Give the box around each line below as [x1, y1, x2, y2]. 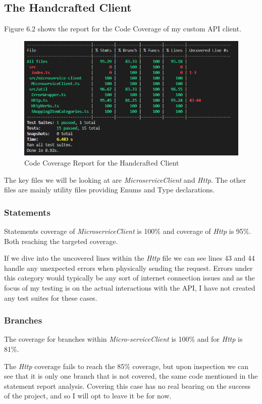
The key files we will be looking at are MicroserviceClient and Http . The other [4, 174, 246, 185]
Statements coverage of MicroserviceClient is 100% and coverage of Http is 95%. [4, 225, 251, 236]
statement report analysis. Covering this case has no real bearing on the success [4, 380, 251, 391]
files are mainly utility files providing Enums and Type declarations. [4, 184, 215, 195]
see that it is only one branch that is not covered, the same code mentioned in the [4, 371, 258, 381]
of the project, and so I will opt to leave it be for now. [4, 390, 172, 401]
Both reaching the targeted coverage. [4, 235, 118, 246]
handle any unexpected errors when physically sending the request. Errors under [4, 262, 253, 273]
